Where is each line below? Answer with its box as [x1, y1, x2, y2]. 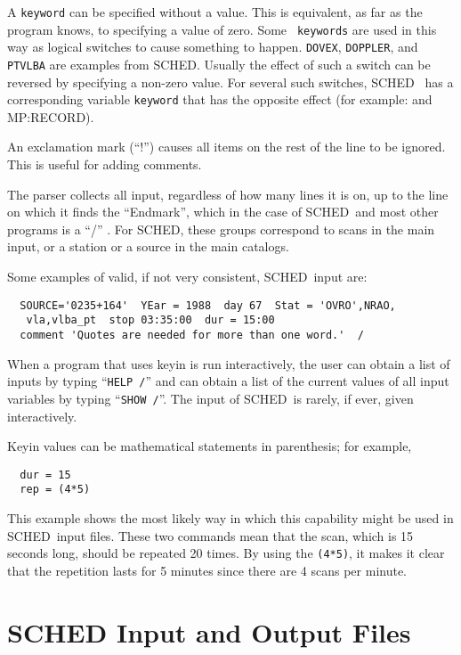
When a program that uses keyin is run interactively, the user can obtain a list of [7, 354, 450, 373]
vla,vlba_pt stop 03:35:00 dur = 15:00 [26, 314, 275, 327]
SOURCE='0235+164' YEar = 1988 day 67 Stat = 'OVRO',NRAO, [20, 299, 396, 312]
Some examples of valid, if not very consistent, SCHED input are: [7, 267, 368, 286]
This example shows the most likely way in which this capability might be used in [7, 509, 454, 527]
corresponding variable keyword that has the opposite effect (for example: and [7, 90, 433, 109]
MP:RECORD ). [7, 107, 94, 126]
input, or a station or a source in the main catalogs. [7, 237, 289, 256]
